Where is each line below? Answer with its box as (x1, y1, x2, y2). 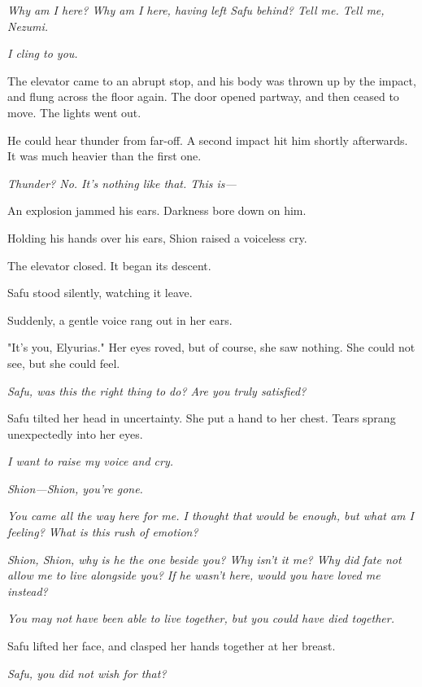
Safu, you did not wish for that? (7, 664, 167, 681)
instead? (7, 582, 48, 599)
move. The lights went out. (7, 103, 141, 120)
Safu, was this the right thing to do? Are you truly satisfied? (7, 382, 307, 399)
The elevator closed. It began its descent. (7, 256, 211, 273)
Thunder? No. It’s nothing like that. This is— (7, 174, 237, 191)
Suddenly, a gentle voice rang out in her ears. (7, 311, 233, 328)
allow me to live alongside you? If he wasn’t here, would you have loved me (7, 567, 381, 584)
